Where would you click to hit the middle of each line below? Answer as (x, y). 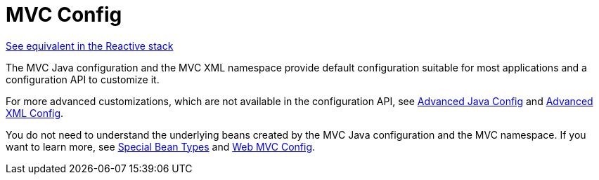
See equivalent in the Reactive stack (90, 46)
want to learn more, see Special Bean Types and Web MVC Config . (161, 146)
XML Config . (35, 113)
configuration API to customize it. (83, 79)
